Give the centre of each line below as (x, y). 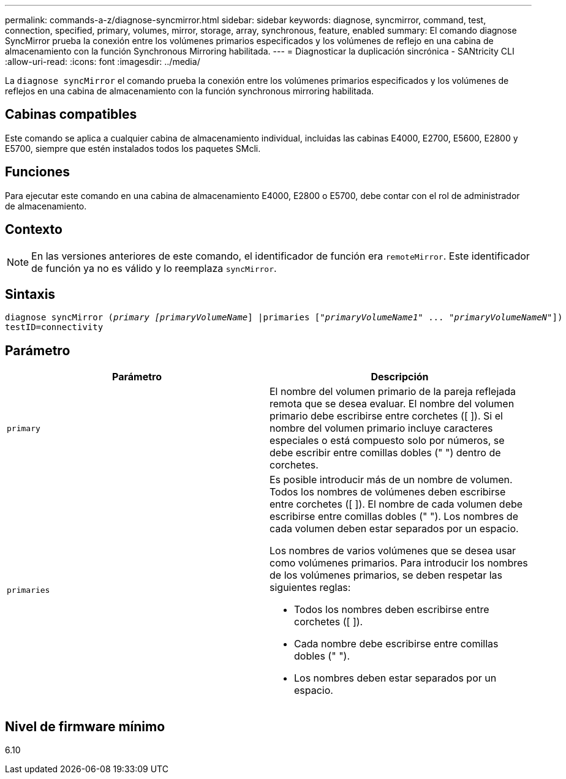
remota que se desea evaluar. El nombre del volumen (392, 404)
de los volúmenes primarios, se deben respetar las (386, 575)
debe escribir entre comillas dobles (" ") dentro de (385, 453)
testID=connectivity (54, 327)
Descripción (400, 377)
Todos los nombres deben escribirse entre (392, 610)
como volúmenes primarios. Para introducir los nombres (399, 563)
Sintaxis (30, 294)
